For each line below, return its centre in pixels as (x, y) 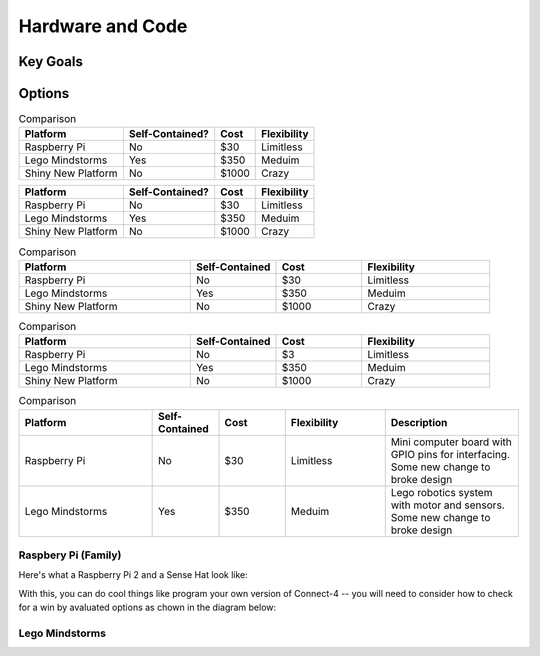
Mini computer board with (451, 442)
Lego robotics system (441, 492)
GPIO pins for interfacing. (450, 454)
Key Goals (51, 61)
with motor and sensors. (447, 505)
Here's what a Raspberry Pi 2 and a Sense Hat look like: (133, 575)
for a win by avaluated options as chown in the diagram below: (147, 607)
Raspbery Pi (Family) (70, 555)
